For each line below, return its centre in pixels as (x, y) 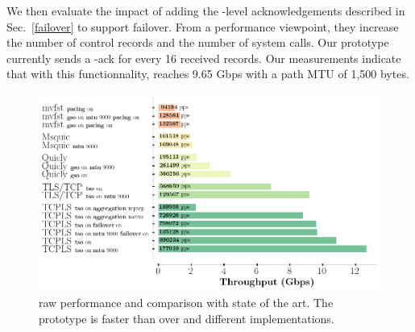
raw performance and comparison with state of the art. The (186, 303)
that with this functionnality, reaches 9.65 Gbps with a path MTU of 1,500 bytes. (208, 74)
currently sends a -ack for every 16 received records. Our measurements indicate (204, 58)
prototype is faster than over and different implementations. (187, 318)
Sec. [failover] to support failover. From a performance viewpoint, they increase (203, 26)
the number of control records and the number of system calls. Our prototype (198, 42)
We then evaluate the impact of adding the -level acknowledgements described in (206, 10)
